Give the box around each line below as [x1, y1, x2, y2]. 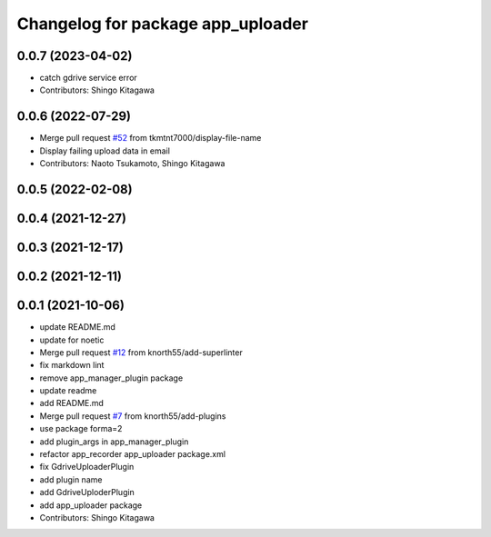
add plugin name [39, 473, 103, 485]
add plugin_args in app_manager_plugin [39, 436, 189, 447]
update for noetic [39, 334, 105, 345]
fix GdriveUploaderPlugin [39, 462, 135, 472]
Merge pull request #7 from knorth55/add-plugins [39, 410, 226, 422]
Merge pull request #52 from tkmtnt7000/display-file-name [39, 133, 262, 144]
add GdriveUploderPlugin [39, 487, 135, 498]
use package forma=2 [39, 423, 123, 434]
